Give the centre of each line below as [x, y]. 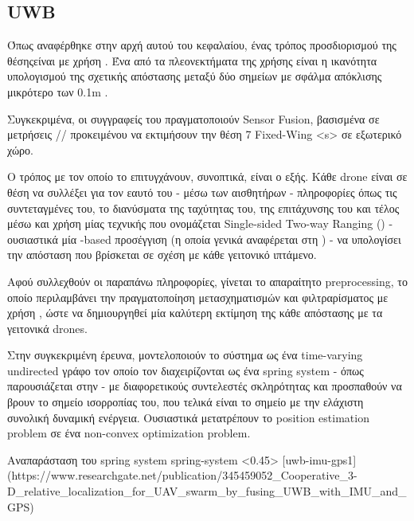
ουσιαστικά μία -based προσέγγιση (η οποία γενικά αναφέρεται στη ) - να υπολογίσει [204, 239]
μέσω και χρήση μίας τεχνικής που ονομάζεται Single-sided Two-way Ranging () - [200, 223]
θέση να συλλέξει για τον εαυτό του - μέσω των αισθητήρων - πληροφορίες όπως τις [202, 192]
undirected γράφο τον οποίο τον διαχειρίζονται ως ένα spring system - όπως [186, 370]
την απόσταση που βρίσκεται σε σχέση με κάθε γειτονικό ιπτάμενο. [162, 255]
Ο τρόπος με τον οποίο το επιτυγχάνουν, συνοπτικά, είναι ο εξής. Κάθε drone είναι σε [207, 176]
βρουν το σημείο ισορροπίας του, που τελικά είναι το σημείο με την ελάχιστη [186, 402]
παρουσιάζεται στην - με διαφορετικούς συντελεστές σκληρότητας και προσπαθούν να [205, 386]
